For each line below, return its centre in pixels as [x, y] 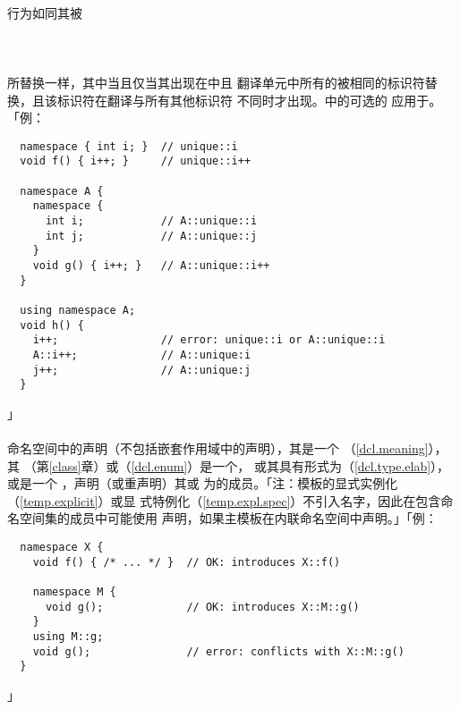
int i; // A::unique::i [151, 221]
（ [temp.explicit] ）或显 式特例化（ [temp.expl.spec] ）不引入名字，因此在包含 [224, 500]
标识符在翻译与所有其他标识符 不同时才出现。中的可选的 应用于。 [249, 100]
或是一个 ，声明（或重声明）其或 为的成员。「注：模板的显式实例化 [203, 483]
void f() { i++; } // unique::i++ [136, 161]
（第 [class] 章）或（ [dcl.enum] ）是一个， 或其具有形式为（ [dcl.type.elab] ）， [237, 465]
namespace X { [62, 548]
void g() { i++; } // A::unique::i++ [151, 266]
